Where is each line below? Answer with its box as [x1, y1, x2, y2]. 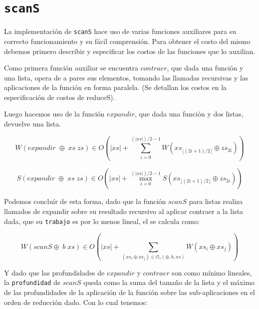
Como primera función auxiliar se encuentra [4, 62, 138, 73]
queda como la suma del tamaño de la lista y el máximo [83, 277, 255, 287]
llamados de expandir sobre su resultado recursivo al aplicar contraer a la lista [4, 205, 244, 216]
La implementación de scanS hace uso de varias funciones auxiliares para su [4, 26, 237, 36]
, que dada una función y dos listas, [134, 108, 244, 119]
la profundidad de [4, 277, 60, 287]
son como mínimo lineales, [172, 267, 252, 277]
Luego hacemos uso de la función [4, 108, 105, 119]
